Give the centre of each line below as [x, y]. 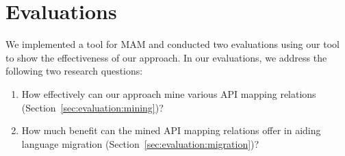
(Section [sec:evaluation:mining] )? [92, 107]
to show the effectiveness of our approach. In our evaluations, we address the [166, 57]
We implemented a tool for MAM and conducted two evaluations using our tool [172, 44]
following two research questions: [74, 71]
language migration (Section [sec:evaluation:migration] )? [140, 143]
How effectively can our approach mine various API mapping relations [169, 93]
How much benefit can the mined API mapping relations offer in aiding [171, 130]
